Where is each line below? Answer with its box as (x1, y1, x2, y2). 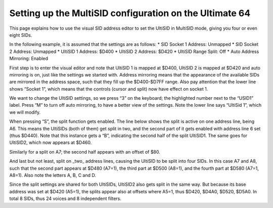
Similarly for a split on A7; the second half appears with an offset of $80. (9, 149, 160, 155)
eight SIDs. (9, 32, 32, 38)
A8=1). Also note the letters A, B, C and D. (9, 172, 96, 178)
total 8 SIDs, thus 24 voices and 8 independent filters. (9, 195, 121, 201)
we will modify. (9, 109, 40, 115)
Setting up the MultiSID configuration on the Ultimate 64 (9, 8, 251, 19)
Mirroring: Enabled (9, 55, 48, 61)
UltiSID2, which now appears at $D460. (9, 140, 92, 146)
